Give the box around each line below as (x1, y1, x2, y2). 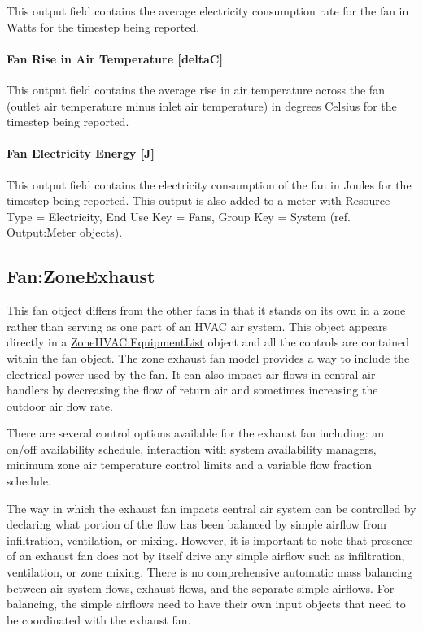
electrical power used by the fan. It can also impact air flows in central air (7, 365, 376, 382)
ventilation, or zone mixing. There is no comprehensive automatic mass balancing (7, 564, 412, 581)
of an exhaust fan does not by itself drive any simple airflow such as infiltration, (7, 547, 405, 564)
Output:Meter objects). (7, 224, 123, 241)
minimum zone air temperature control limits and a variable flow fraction (7, 456, 373, 473)
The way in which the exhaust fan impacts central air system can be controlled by (7, 499, 416, 516)
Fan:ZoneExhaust (7, 263, 155, 289)
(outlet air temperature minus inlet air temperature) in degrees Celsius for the (7, 97, 397, 114)
